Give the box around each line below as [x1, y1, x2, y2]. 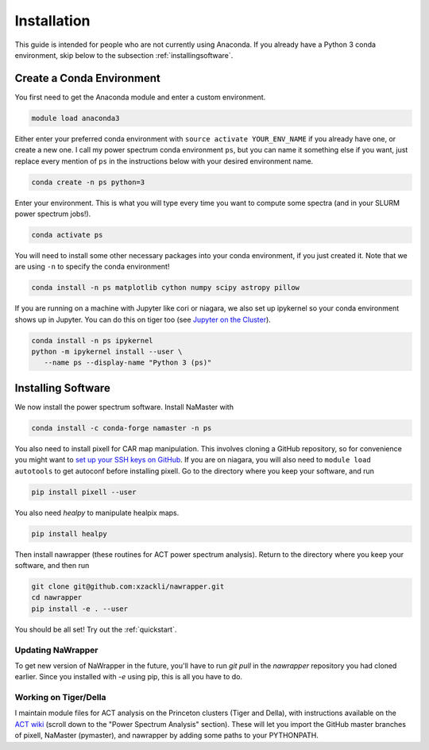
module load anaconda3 [31, 114, 120, 122]
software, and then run [14, 561, 90, 570]
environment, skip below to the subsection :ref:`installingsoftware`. [14, 50, 234, 60]
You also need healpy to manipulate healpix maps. [14, 508, 180, 517]
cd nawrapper [31, 593, 83, 602]
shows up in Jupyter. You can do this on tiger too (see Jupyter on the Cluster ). [14, 315, 272, 324]
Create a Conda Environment [14, 72, 160, 85]
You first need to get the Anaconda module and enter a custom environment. [14, 92, 266, 102]
